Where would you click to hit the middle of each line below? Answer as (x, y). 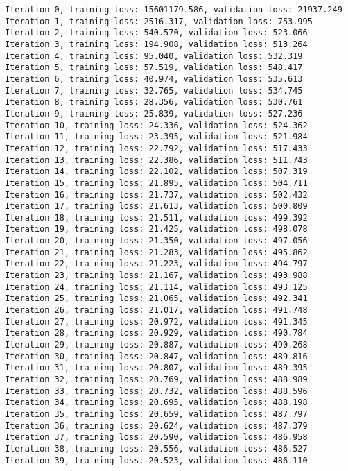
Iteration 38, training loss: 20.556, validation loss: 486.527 (156, 448)
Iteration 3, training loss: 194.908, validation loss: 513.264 (156, 44)
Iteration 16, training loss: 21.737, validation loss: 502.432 (156, 195)
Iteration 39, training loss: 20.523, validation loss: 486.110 (156, 460)
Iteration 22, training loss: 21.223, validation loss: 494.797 (156, 264)
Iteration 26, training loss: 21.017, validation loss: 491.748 (156, 310)
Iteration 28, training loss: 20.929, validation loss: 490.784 (156, 333)
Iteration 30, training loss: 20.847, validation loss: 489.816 (156, 356)
